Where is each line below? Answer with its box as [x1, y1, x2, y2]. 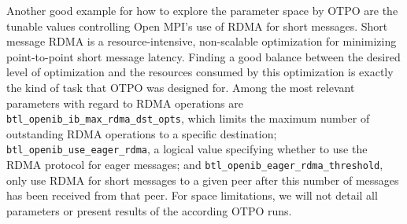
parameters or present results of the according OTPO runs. [6, 202, 292, 218]
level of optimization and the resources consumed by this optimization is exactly [6, 64, 394, 80]
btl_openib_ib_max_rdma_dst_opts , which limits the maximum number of [6, 110, 370, 127]
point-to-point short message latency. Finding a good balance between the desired [6, 48, 401, 64]
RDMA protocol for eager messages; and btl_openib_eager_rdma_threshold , [6, 156, 383, 173]
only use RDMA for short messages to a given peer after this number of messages [6, 171, 399, 188]
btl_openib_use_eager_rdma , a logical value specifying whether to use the [6, 141, 368, 157]
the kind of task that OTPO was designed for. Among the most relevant [6, 79, 355, 95]
